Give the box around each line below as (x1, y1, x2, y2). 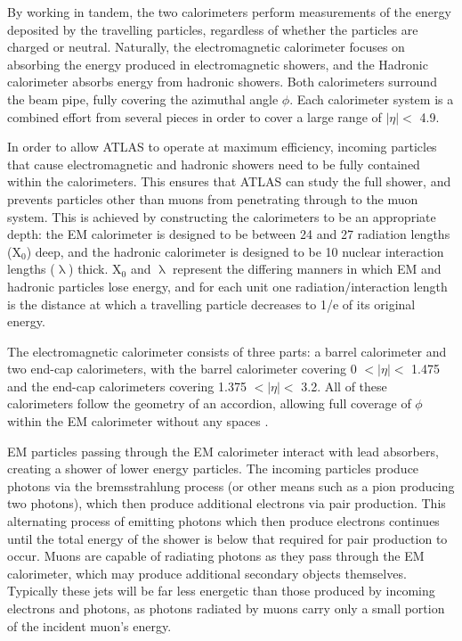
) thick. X (69, 259, 122, 278)
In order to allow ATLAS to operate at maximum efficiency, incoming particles (7, 137, 437, 156)
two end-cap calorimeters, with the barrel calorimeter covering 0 (7, 359, 357, 378)
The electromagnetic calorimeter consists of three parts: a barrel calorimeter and (7, 341, 447, 360)
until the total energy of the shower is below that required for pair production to (7, 529, 448, 547)
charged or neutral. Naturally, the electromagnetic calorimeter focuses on (7, 37, 405, 56)
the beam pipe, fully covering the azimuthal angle (7, 89, 279, 108)
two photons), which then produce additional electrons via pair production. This (7, 494, 446, 513)
